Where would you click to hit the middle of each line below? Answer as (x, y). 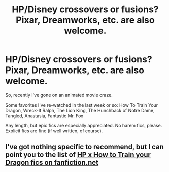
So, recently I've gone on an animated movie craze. (59, 95)
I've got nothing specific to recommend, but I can (84, 147)
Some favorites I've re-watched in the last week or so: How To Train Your (82, 105)
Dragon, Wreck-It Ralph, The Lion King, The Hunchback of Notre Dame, (80, 110)
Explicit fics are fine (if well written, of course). (54, 131)
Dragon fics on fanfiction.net (52, 163)
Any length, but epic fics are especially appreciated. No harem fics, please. (84, 125)
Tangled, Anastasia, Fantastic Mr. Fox (44, 116)
